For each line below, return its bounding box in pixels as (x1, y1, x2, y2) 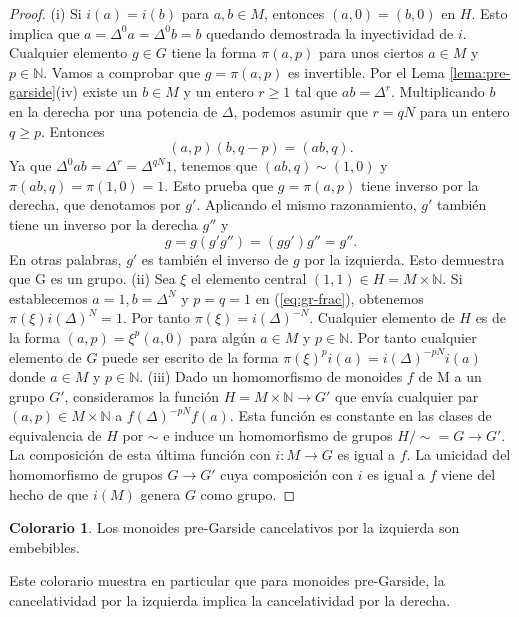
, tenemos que (172, 155, 258, 176)
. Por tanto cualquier (349, 326, 477, 347)
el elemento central (191, 268, 307, 289)
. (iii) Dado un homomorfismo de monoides (139, 366, 403, 387)
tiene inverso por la (360, 174, 479, 195)
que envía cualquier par (335, 385, 479, 406)
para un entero (419, 100, 510, 121)
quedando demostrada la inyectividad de (206, 22, 454, 43)
